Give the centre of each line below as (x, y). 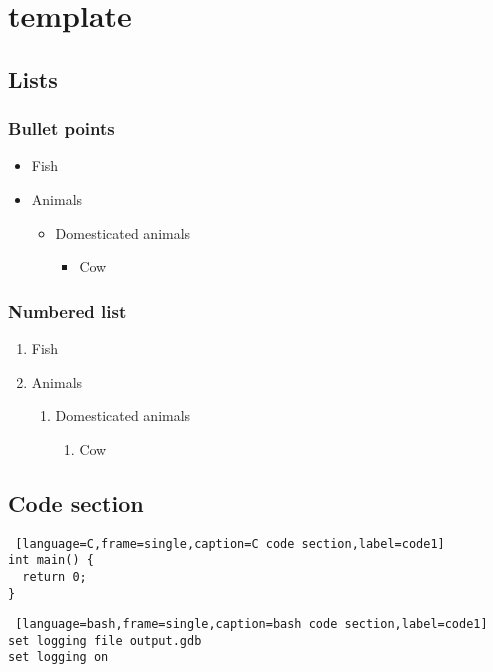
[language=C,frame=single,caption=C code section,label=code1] (230, 543)
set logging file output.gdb (105, 640)
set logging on (58, 657)
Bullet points (61, 128)
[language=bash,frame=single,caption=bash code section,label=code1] (251, 624)
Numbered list (67, 310)
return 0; (54, 576)
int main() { (51, 560)
